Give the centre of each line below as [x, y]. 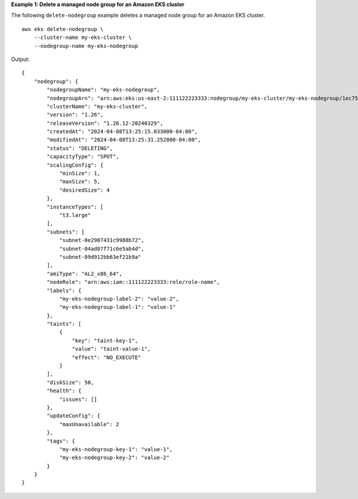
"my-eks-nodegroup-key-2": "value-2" [115, 458]
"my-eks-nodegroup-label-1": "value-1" [118, 307]
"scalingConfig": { [75, 165]
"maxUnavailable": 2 [89, 424]
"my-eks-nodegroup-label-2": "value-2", [119, 299]
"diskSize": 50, [70, 382]
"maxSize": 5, [80, 182]
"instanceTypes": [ [75, 207]
